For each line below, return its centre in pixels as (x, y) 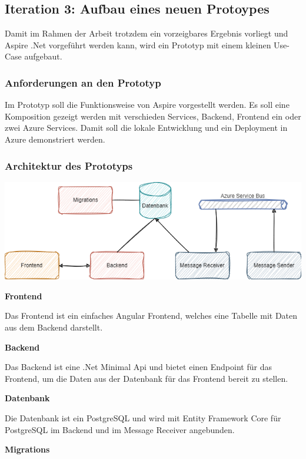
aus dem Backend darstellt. (54, 327)
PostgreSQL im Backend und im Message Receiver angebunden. (120, 429)
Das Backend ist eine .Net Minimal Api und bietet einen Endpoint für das (138, 367)
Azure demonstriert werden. (55, 139)
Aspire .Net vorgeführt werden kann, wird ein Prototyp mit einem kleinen (138, 44)
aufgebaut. (43, 56)
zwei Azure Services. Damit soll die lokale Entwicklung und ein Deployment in (146, 128)
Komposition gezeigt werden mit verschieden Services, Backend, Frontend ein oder (153, 116)
